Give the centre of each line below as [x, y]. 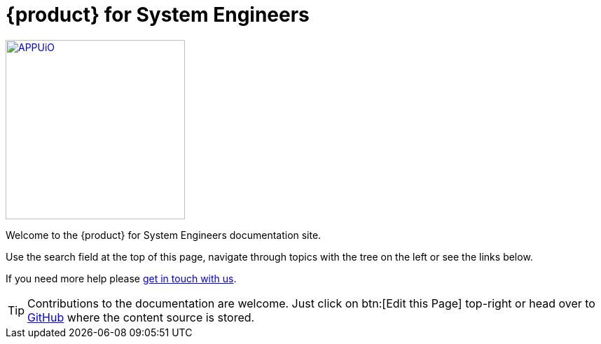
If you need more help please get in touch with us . [121, 278]
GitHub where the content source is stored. [141, 317]
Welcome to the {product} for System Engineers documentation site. [164, 235]
